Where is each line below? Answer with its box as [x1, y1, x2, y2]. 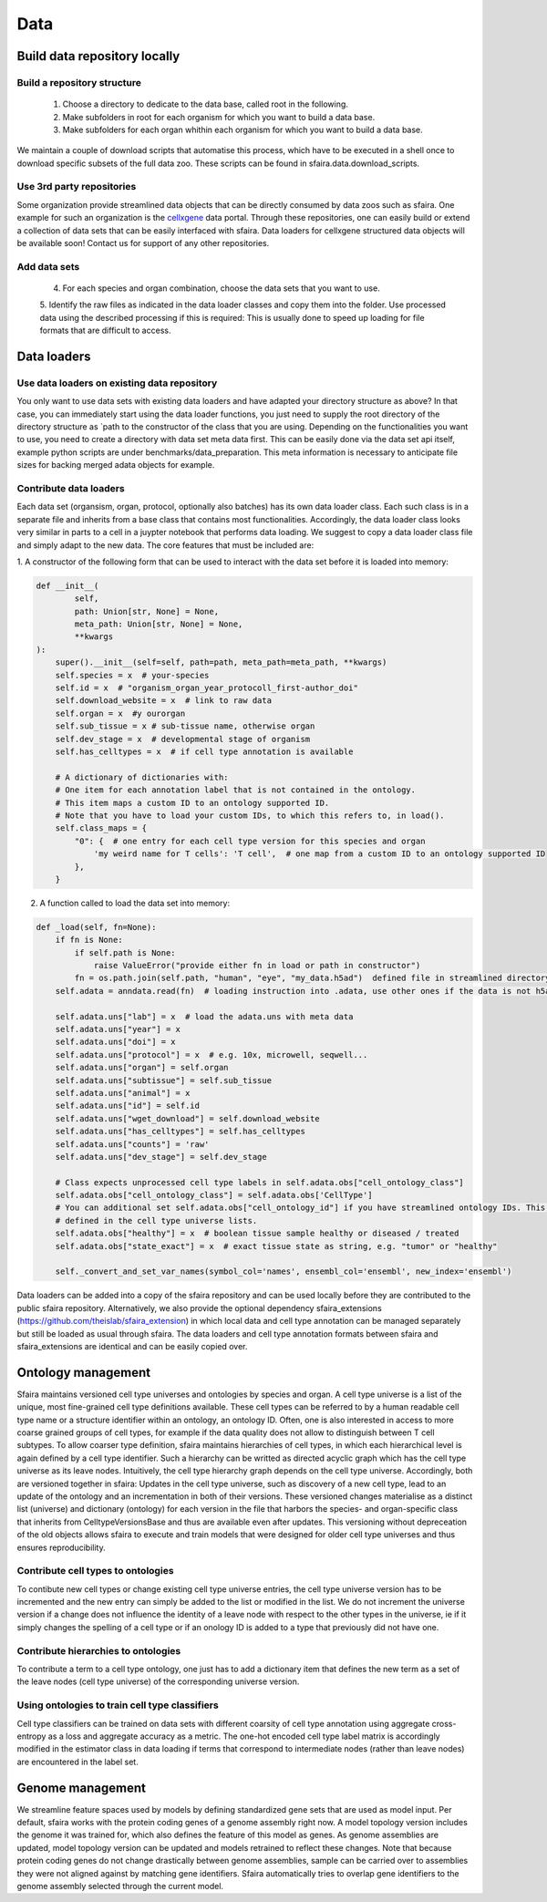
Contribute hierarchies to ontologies [16, 1644, 181, 1657]
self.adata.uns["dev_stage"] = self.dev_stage [55, 1152, 268, 1162]
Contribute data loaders [16, 482, 125, 494]
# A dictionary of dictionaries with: [55, 771, 229, 782]
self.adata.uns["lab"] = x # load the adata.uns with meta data [55, 1011, 354, 1021]
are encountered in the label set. [16, 1756, 139, 1767]
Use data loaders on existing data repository [16, 377, 218, 389]
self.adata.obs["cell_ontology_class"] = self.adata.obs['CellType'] [55, 1190, 373, 1201]
